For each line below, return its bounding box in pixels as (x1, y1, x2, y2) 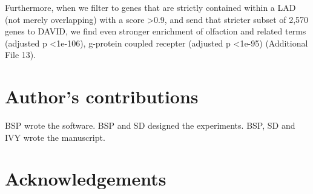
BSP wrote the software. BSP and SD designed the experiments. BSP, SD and (5, 119, 295, 132)
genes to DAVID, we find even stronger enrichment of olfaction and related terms (5, 25, 306, 37)
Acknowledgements (5, 166, 166, 191)
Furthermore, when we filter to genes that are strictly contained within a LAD (5, 1, 296, 13)
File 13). (5, 48, 36, 61)
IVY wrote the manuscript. (5, 131, 105, 143)
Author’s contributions (5, 84, 199, 109)
